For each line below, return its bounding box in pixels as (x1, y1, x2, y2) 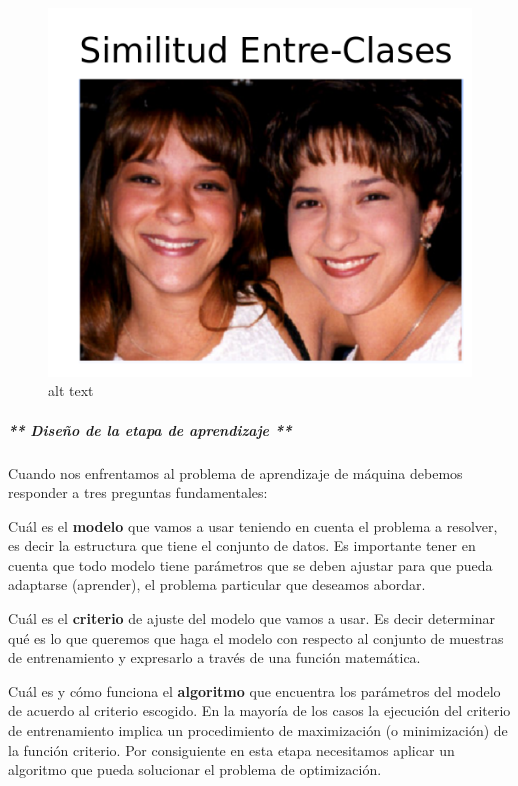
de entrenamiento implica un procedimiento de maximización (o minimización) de (8, 720, 508, 741)
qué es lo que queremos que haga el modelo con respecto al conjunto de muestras (8, 627, 504, 648)
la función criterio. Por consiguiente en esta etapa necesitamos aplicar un (8, 739, 455, 760)
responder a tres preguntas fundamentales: (8, 482, 268, 503)
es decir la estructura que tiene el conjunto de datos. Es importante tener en (8, 535, 476, 556)
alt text (48, 380, 94, 401)
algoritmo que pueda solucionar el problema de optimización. (8, 759, 382, 780)
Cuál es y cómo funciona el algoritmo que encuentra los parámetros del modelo (8, 680, 501, 701)
